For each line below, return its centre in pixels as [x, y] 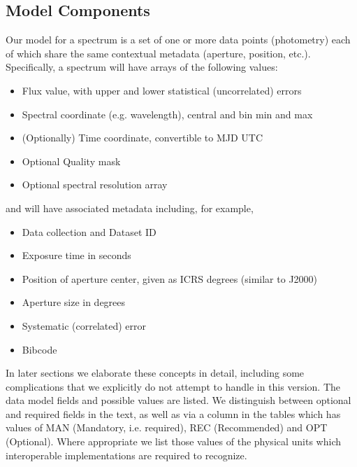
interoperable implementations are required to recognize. [126, 455]
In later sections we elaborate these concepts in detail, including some [155, 373]
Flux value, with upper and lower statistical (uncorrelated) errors [162, 90]
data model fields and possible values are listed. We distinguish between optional [178, 400]
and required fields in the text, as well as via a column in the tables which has [173, 413]
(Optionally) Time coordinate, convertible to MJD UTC [143, 138]
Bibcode [39, 349]
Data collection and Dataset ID [89, 231]
